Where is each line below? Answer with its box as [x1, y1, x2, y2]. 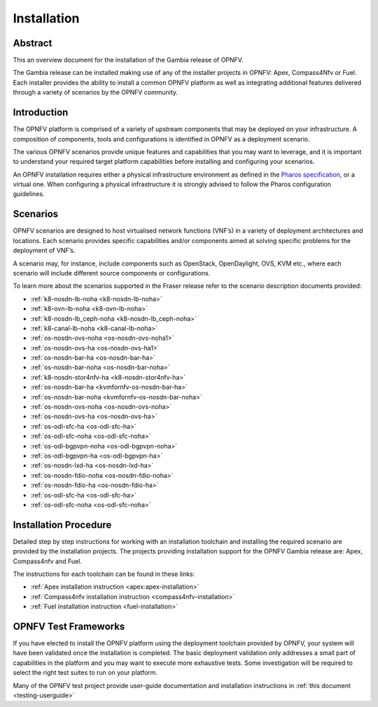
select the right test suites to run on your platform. [13, 668, 157, 677]
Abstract [13, 37, 52, 49]
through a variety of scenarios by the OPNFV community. [13, 88, 178, 97]
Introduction [13, 107, 69, 118]
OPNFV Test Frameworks [13, 621, 125, 632]
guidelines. [13, 190, 45, 198]
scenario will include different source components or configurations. [13, 268, 211, 277]
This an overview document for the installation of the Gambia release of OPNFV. [13, 56, 244, 64]
